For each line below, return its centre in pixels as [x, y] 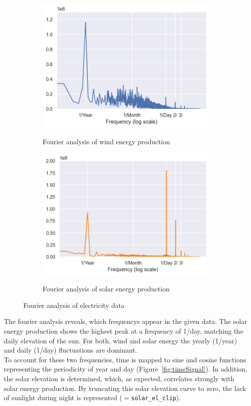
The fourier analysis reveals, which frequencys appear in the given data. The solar [125, 321]
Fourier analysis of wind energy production [106, 141]
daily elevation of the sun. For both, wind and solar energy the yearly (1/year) [121, 340]
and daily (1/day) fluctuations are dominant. [71, 350]
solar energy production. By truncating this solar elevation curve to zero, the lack [125, 388]
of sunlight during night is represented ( [63, 398]
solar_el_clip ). [156, 398]
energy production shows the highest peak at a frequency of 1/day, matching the [124, 331]
